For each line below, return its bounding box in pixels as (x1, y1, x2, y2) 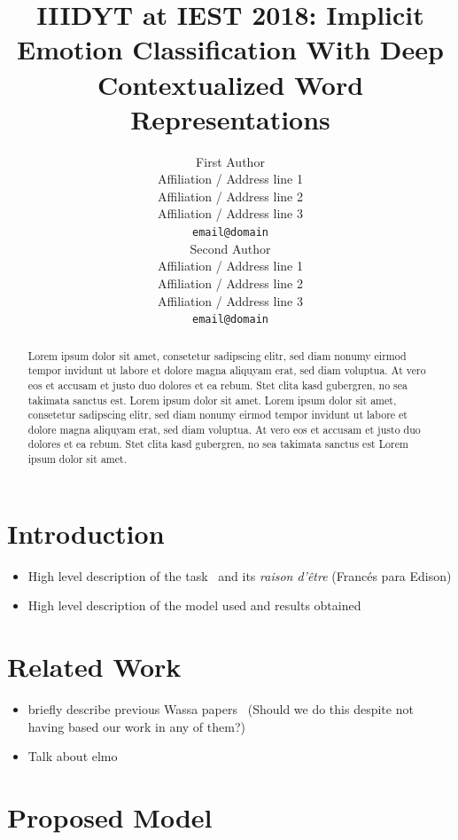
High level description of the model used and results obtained (27, 596, 361, 615)
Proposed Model (7, 799, 213, 836)
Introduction (7, 514, 165, 551)
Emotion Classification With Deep (17, 31, 444, 67)
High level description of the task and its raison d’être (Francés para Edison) (27, 566, 452, 585)
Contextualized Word (97, 66, 364, 102)
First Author (196, 152, 265, 170)
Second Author (190, 239, 271, 257)
